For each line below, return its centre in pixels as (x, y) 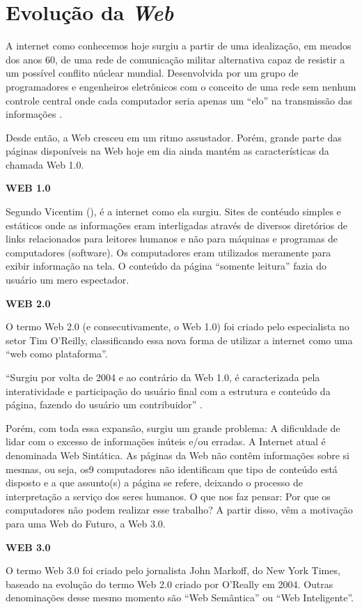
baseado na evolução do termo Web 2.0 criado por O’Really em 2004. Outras (170, 584)
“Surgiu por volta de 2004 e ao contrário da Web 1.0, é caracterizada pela (163, 377)
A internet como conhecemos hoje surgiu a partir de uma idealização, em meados (179, 46)
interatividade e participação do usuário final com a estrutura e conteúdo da (168, 391)
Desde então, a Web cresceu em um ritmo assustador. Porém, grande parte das (174, 137)
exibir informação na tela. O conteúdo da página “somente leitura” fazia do (166, 266)
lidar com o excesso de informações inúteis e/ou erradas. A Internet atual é (166, 441)
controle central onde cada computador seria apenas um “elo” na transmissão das (179, 100)
